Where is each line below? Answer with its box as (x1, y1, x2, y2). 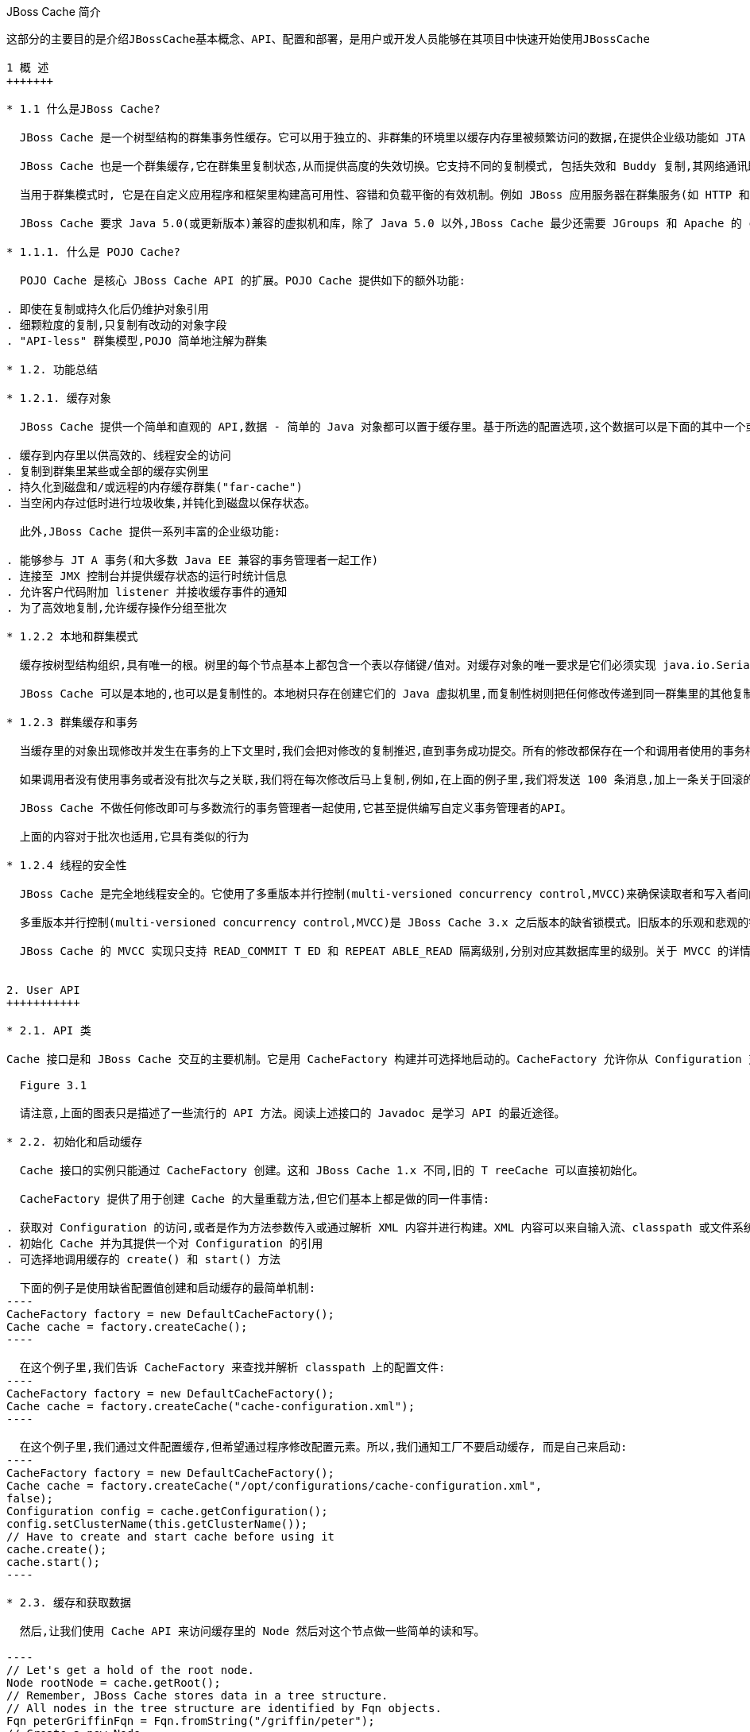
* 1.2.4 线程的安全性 (6, 859, 127, 872)
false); (6, 1492, 54, 1505)
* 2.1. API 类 (6, 1024, 91, 1037)
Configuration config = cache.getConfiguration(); (6, 1505, 328, 1517)
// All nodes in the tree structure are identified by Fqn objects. (6, 1702, 442, 1715)
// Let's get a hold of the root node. (6, 1664, 254, 1676)
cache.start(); (6, 1556, 101, 1568)
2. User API (6, 984, 80, 996)
